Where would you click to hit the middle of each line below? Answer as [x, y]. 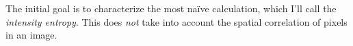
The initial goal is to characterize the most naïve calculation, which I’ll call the [171, 8]
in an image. [31, 35]
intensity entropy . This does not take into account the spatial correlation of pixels [176, 21]
